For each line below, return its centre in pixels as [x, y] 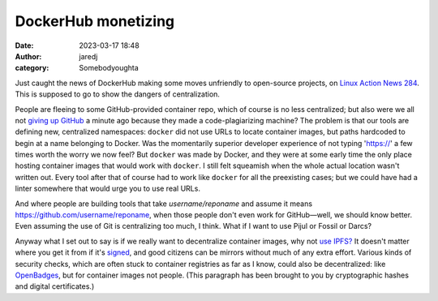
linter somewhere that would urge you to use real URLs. [107, 189]
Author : [28, 56]
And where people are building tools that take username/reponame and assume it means [163, 204]
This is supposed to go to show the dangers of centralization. [118, 94]
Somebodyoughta [109, 68]
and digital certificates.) [55, 286]
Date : [24, 45]
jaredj [88, 56]
